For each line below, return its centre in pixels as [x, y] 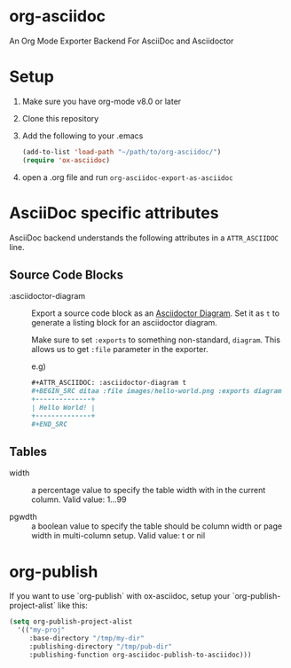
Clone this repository [60, 118]
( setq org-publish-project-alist [71, 622]
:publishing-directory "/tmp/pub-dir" [101, 647]
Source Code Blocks [67, 275]
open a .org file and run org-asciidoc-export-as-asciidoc [127, 177]
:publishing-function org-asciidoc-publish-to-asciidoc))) [140, 655]
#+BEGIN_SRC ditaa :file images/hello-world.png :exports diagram [157, 391]
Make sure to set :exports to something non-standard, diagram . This [156, 340]
